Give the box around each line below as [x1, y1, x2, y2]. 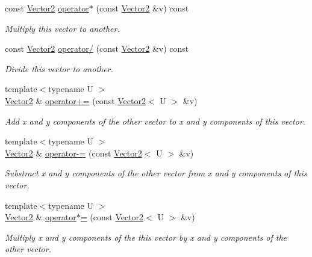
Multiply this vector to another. [5, 22, 120, 34]
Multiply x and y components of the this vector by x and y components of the [5, 231, 287, 243]
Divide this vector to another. [5, 62, 113, 75]
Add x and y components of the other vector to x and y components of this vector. [5, 114, 306, 127]
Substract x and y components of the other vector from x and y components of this [5, 167, 307, 179]
